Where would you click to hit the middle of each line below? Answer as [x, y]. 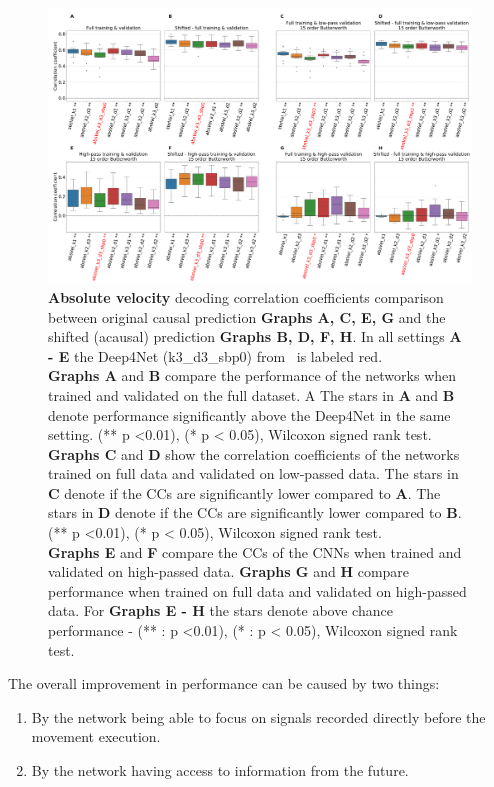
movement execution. [96, 736]
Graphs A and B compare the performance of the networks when [252, 375]
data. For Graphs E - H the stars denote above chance [220, 610]
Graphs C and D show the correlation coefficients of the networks [254, 453]
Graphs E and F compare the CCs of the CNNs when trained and [255, 551]
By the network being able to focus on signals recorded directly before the [258, 716]
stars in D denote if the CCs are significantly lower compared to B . [255, 512]
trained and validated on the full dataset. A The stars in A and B [251, 394]
